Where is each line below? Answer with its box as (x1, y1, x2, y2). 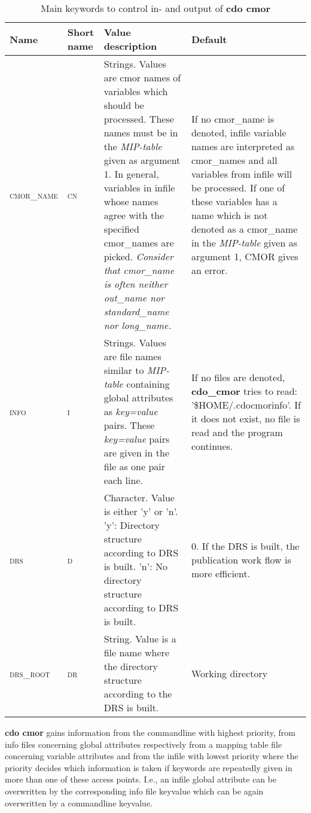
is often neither (103, 277, 168, 291)
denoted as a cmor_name (191, 222, 298, 236)
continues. (191, 439, 233, 453)
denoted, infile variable (191, 126, 286, 139)
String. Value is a (103, 632, 176, 645)
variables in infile (103, 181, 175, 194)
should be (103, 98, 144, 112)
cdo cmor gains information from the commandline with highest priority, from (5, 726, 295, 738)
